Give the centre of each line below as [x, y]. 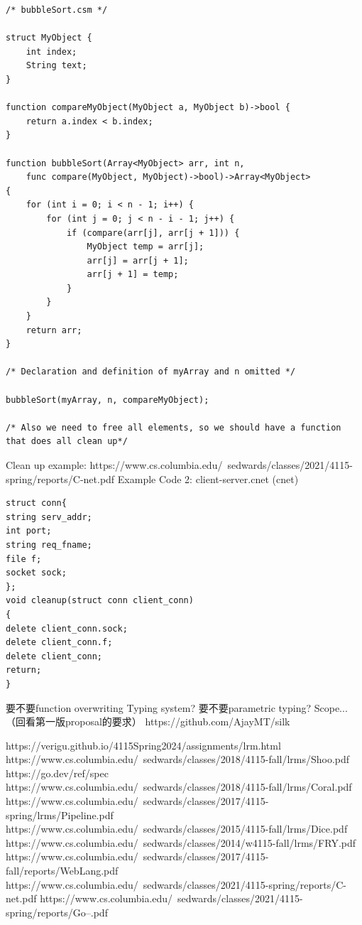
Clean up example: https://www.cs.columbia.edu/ [114, 465]
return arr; [54, 330]
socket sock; [36, 573]
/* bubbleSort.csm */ [57, 10]
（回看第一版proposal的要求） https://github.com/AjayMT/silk [148, 721]
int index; [51, 52]
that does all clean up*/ [67, 442]
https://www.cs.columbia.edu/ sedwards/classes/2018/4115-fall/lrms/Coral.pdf [179, 787]
